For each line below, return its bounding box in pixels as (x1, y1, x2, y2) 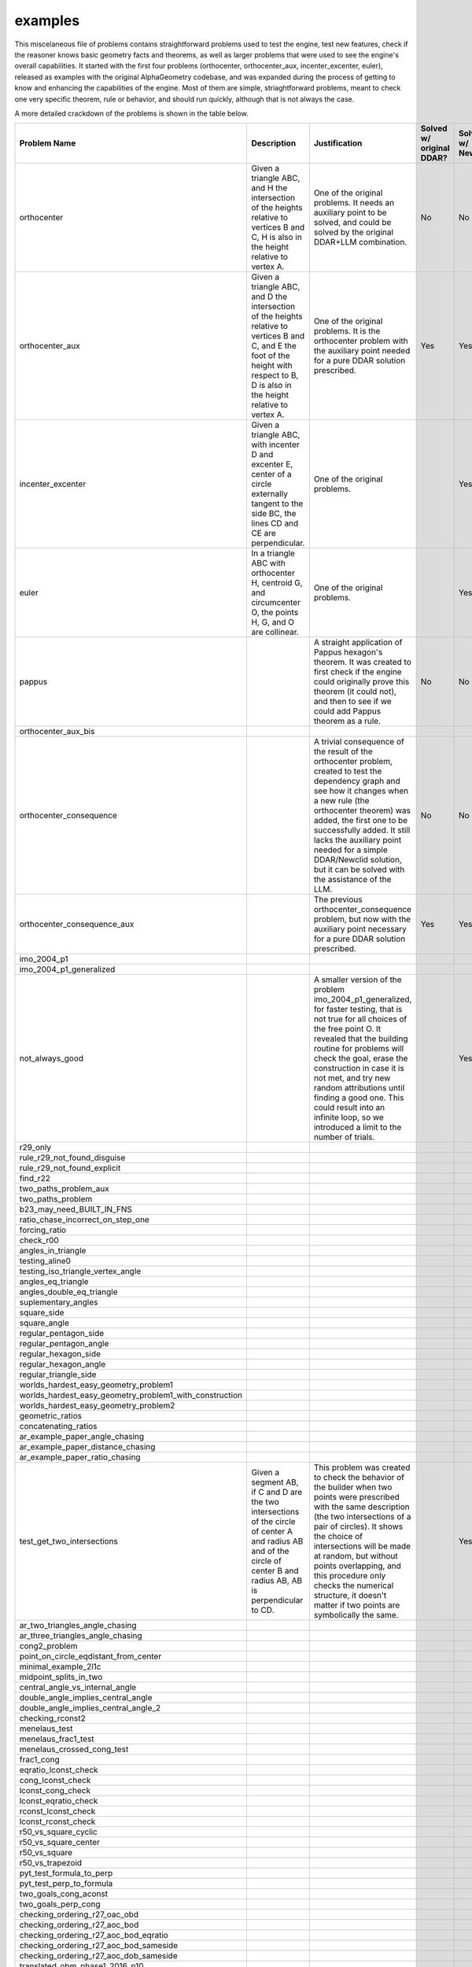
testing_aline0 (19, 1256, 71, 1267)
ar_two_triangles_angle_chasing (19, 1620, 137, 1631)
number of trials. (313, 1131, 375, 1142)
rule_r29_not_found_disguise (19, 1153, 126, 1164)
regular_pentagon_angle (19, 1338, 109, 1349)
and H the (251, 183, 288, 194)
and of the (251, 1546, 289, 1557)
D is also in (251, 380, 292, 391)
